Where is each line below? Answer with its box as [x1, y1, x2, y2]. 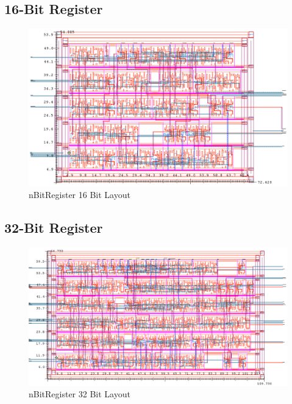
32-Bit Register [4, 218, 103, 237]
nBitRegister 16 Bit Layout [29, 188, 130, 201]
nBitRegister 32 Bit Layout [29, 388, 130, 400]
